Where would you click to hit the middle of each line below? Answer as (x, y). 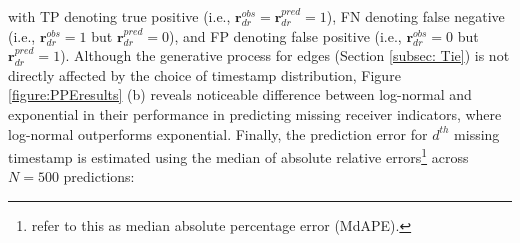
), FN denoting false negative (415, 16)
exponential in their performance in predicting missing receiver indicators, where (255, 113)
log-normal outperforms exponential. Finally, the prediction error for (218, 133)
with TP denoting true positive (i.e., (119, 16)
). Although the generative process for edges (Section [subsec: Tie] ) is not (285, 55)
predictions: (99, 176)
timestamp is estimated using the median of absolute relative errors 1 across (238, 155)
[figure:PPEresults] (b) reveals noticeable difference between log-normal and (240, 94)
